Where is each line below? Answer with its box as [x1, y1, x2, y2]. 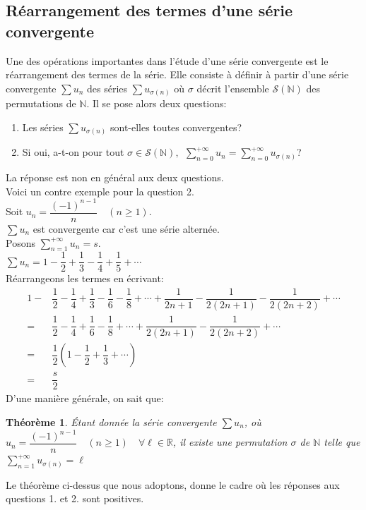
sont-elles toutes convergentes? [110, 119, 242, 134]
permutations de [6, 96, 76, 111]
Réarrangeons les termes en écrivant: [6, 271, 164, 286]
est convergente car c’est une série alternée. [33, 221, 220, 236]
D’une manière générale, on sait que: [6, 391, 164, 406]
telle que [324, 435, 360, 449]
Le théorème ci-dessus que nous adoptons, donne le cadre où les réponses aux [6, 477, 340, 492]
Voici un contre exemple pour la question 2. [6, 183, 194, 198]
